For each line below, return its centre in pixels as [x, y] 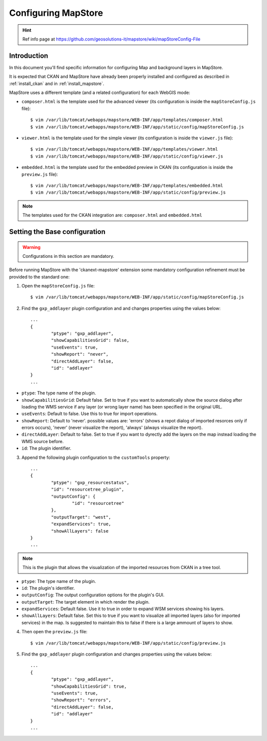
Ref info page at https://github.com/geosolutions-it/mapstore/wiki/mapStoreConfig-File [111, 39]
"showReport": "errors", [81, 700]
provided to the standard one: [39, 277]
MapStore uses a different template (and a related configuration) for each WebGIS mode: [100, 93]
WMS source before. [43, 441]
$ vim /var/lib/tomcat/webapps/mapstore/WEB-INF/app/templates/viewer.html [124, 149]
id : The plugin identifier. [46, 448]
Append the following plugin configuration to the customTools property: [96, 457]
